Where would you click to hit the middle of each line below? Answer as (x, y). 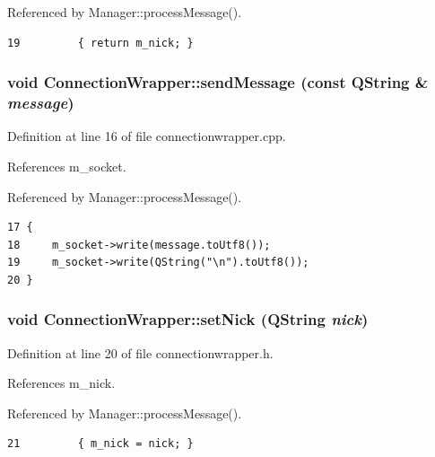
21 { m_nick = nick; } (100, 444)
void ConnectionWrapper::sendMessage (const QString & (218, 82)
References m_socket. (67, 166)
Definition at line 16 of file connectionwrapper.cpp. (147, 136)
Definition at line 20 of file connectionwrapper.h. (140, 352)
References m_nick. (61, 383)
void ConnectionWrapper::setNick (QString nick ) (188, 319)
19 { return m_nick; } (100, 43)
